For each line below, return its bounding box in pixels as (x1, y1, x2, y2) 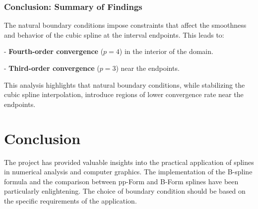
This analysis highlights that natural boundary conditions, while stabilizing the (4, 79, 245, 90)
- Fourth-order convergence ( (4, 46, 104, 56)
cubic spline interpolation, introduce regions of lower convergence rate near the (4, 89, 244, 100)
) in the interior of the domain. (119, 46, 213, 56)
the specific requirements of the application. (4, 195, 137, 206)
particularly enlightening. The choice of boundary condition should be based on (4, 186, 246, 196)
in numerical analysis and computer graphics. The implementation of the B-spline (4, 166, 253, 177)
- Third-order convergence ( (4, 63, 100, 73)
